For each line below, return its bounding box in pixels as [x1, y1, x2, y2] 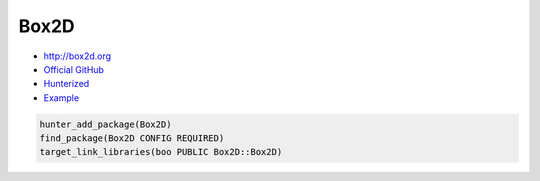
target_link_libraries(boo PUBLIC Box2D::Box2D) [39, 146, 283, 158]
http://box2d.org [43, 50, 112, 62]
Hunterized [43, 78, 90, 90]
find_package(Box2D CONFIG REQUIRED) [39, 133, 225, 144]
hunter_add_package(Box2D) [39, 118, 172, 130]
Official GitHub [43, 63, 105, 75]
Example [43, 91, 80, 104]
